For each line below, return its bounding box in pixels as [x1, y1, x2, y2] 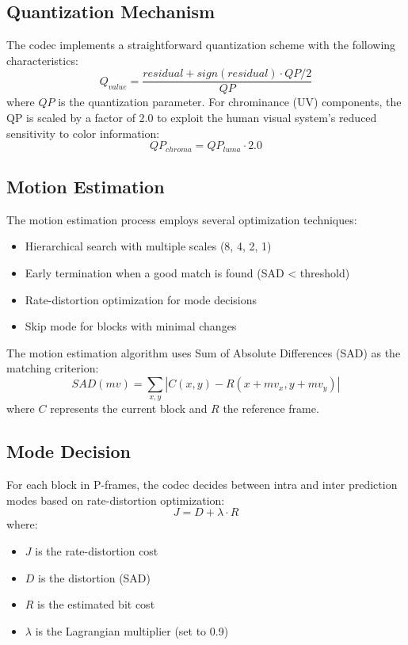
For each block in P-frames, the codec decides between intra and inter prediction [6, 476, 398, 493]
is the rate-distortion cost [35, 543, 158, 559]
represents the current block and [50, 400, 208, 417]
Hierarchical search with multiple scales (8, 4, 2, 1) [25, 238, 272, 254]
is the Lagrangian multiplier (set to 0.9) [35, 622, 229, 639]
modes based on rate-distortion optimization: [6, 491, 225, 508]
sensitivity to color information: [6, 124, 160, 141]
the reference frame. [223, 400, 319, 417]
